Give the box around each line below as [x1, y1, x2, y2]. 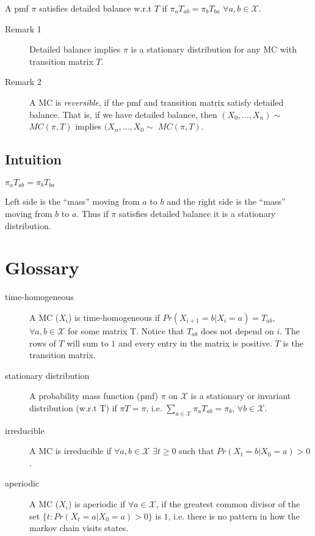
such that [179, 444, 214, 457]
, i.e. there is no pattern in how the [168, 509, 300, 522]
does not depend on [200, 324, 274, 337]
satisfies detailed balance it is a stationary [118, 207, 276, 219]
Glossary [5, 255, 79, 280]
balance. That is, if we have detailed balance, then [29, 108, 217, 120]
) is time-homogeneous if [68, 310, 160, 323]
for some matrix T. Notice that [67, 324, 184, 337]
